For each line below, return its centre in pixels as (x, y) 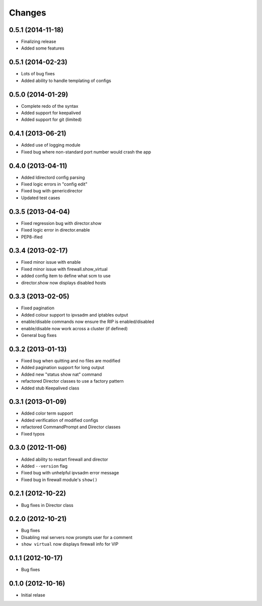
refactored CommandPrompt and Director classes (71, 427)
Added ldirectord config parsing (53, 177)
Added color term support (47, 413)
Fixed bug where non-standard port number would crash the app (86, 152)
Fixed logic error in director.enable (56, 230)
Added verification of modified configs (60, 420)
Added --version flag (44, 466)
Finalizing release (39, 42)
